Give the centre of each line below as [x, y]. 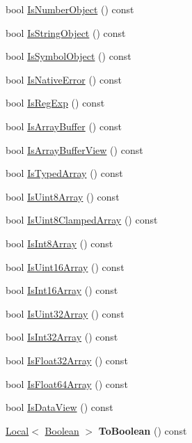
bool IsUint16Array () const [65, 266]
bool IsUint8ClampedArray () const [82, 220]
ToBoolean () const [143, 430]
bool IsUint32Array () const [65, 313]
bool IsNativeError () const [64, 79]
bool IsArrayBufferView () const [74, 149]
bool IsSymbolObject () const [69, 56]
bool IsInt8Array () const [59, 243]
